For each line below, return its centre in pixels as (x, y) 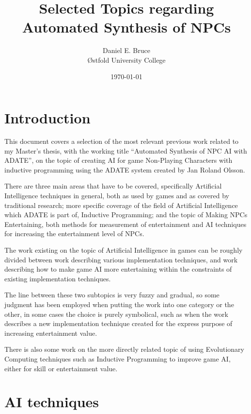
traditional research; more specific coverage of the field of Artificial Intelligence (121, 205)
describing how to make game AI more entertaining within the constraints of (118, 269)
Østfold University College (126, 60)
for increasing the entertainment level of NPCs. (74, 233)
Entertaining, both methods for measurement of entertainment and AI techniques (125, 224)
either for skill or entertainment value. (61, 368)
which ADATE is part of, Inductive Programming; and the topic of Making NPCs (126, 215)
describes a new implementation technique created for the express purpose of (118, 323)
